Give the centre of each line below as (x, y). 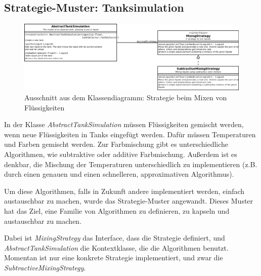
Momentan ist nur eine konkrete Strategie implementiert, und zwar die (114, 258)
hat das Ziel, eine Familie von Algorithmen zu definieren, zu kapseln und (117, 210)
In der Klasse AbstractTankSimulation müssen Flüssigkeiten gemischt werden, (124, 124)
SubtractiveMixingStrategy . (45, 267)
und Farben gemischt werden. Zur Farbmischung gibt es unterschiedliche (116, 144)
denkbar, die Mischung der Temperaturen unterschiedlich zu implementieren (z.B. (131, 164)
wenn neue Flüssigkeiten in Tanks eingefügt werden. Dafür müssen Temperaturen (130, 134)
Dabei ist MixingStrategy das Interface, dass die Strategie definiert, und (115, 238)
